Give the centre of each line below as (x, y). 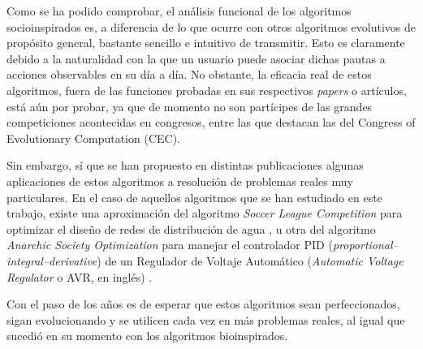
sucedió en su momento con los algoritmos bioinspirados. (147, 336)
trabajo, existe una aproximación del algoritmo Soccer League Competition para (205, 213)
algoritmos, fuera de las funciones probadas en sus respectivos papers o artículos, (207, 90)
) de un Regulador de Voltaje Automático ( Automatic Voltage (250, 260)
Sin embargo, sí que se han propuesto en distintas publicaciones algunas (185, 165)
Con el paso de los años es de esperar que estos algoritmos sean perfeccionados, (203, 304)
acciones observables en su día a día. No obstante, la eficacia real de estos (189, 74)
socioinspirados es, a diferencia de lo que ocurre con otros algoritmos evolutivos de (211, 26)
